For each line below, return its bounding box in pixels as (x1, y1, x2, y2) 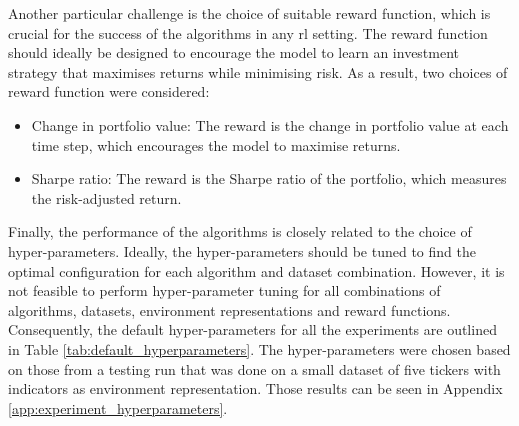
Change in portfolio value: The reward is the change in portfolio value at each (31, 114, 509, 135)
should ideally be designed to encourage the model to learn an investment (8, 42, 460, 63)
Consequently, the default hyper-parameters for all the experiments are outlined (8, 319, 497, 340)
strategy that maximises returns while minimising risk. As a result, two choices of (8, 61, 508, 82)
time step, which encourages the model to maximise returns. (31, 134, 401, 155)
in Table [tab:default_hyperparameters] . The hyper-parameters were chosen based (8, 338, 511, 359)
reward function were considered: (8, 81, 210, 102)
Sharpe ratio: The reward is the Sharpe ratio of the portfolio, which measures (31, 168, 507, 189)
